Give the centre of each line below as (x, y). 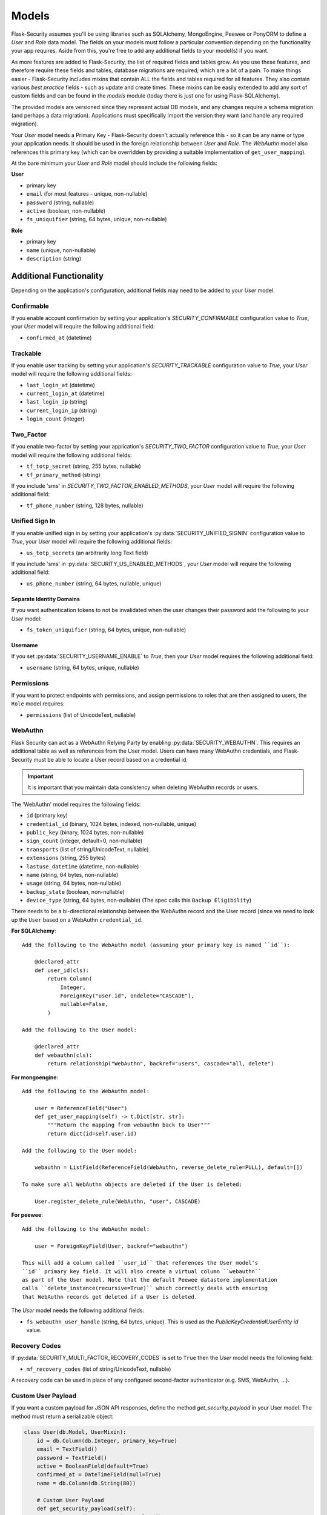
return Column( (70, 979)
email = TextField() (67, 1449)
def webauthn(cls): (63, 1055)
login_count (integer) (55, 419)
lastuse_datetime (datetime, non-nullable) (83, 866)
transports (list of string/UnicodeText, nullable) (88, 849)
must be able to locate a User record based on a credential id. (111, 759)
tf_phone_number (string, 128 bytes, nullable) (85, 505)
